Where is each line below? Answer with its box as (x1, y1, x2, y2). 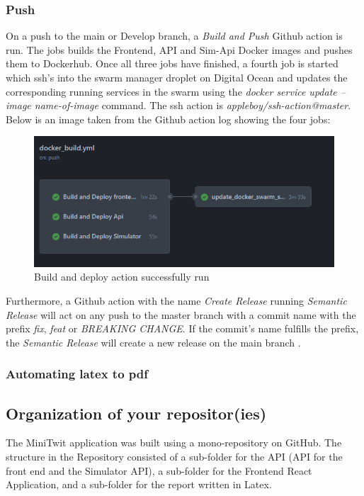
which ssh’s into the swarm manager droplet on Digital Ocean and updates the (6, 70, 348, 84)
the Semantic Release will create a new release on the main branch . (6, 334, 301, 349)
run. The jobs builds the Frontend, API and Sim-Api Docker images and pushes (6, 42, 353, 57)
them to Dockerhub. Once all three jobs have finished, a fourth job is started (6, 56, 339, 71)
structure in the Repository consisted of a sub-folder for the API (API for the (6, 449, 343, 464)
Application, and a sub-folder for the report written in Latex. (6, 477, 272, 492)
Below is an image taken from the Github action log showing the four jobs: (6, 111, 331, 126)
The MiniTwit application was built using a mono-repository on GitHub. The (6, 435, 342, 450)
